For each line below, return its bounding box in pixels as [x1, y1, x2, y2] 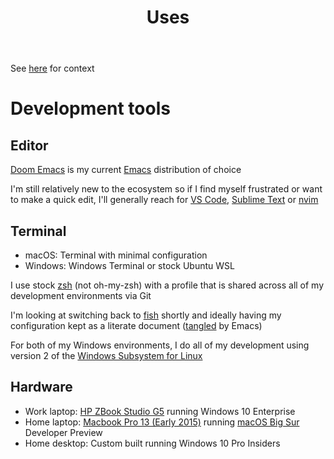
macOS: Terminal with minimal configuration [24, 249, 208, 261]
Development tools [10, 97, 171, 120]
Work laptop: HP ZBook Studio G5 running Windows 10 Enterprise [24, 405, 296, 417]
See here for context [10, 62, 95, 75]
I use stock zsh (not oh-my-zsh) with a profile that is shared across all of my [10, 279, 325, 291]
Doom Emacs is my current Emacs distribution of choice [10, 164, 242, 176]
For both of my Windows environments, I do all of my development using [10, 339, 310, 351]
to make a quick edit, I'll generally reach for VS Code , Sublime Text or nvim [10, 194, 319, 206]
